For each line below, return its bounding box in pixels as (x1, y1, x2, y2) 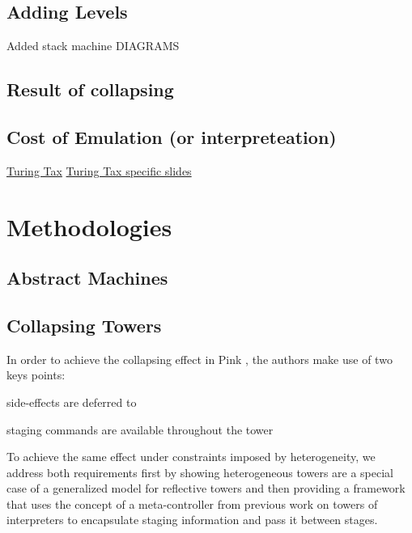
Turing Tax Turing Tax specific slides (6, 162, 192, 179)
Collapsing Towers (6, 312, 162, 337)
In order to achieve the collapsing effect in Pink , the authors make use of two (6, 350, 393, 367)
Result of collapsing (6, 77, 174, 102)
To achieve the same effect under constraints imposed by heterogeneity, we (6, 448, 376, 465)
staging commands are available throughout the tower (6, 421, 274, 438)
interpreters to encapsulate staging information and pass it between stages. (6, 511, 378, 528)
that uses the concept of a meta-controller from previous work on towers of (6, 495, 378, 512)
